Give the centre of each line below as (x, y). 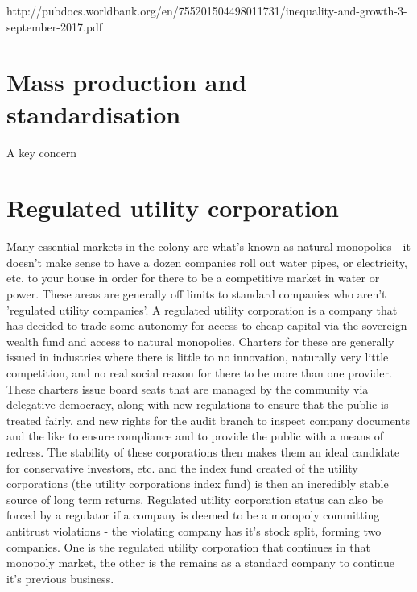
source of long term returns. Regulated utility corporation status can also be (195, 499)
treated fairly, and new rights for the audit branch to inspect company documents (208, 420)
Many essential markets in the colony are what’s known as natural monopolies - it (208, 246)
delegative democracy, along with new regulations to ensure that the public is (198, 404)
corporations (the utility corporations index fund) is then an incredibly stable (198, 484)
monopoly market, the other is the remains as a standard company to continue (200, 563)
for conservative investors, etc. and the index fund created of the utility (182, 467)
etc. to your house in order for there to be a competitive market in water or (193, 278)
